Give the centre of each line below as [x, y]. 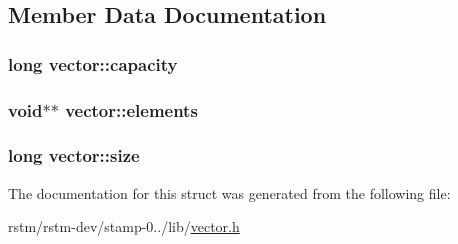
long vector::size [74, 155]
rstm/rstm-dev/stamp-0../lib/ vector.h [124, 226]
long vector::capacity [93, 63]
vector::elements [131, 109]
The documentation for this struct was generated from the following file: [229, 192]
